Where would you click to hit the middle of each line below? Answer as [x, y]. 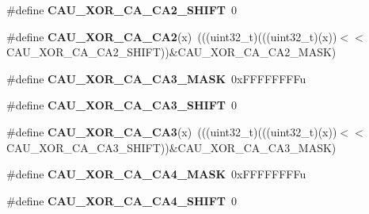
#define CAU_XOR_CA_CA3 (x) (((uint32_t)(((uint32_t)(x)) [172, 131]
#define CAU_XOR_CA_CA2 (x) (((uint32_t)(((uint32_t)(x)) [172, 36]
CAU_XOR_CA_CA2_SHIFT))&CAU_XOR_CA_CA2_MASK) [171, 52]
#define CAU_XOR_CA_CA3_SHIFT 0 [122, 105]
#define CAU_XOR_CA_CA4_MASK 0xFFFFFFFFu [156, 174]
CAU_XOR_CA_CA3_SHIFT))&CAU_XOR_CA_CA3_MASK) [171, 147]
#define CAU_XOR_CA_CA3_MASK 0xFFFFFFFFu [156, 78]
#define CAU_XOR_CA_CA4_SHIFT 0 [122, 200]
